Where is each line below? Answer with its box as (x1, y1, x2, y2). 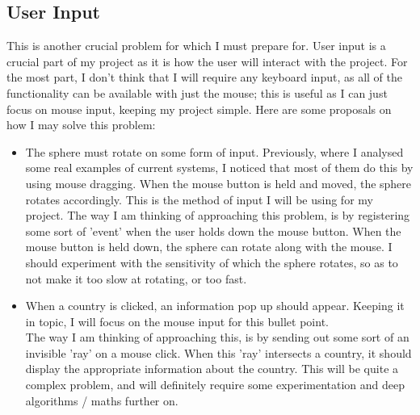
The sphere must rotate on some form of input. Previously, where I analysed (25, 143, 404, 160)
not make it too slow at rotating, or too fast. (25, 270, 247, 287)
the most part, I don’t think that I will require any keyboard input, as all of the (6, 69, 402, 86)
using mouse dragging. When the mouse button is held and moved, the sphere (25, 174, 412, 191)
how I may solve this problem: (6, 116, 156, 133)
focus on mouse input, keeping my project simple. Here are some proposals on (6, 100, 392, 117)
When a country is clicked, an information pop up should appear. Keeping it (25, 297, 405, 314)
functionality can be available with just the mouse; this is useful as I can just (6, 84, 388, 101)
